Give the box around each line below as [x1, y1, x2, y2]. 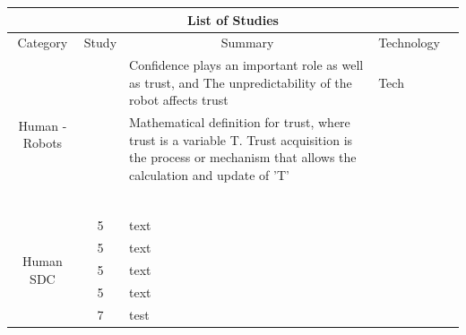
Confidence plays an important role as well [129, 56, 364, 74]
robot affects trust [129, 90, 229, 109]
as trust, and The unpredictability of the [129, 73, 352, 91]
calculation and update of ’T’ [129, 166, 289, 184]
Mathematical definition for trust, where [129, 113, 350, 132]
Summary [220, 33, 274, 52]
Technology [378, 33, 440, 52]
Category [17, 33, 68, 52]
